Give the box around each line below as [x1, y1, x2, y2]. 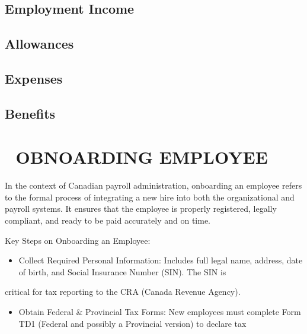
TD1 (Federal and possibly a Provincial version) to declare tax [18, 317, 247, 329]
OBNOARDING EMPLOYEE [15, 145, 268, 169]
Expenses [5, 69, 63, 87]
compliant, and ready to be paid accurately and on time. [5, 214, 210, 227]
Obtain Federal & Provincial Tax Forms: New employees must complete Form [18, 306, 301, 317]
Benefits [5, 104, 56, 122]
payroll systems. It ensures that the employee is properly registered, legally [5, 202, 277, 215]
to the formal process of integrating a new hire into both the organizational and [5, 190, 295, 203]
